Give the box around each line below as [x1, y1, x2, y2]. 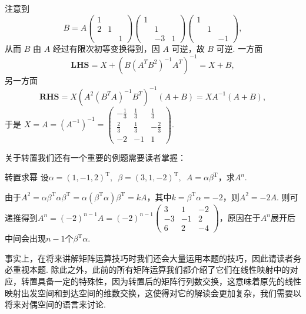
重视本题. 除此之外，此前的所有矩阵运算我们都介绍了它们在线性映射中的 [12, 263, 290, 276]
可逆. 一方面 [216, 42, 263, 54]
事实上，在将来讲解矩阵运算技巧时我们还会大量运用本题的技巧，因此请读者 [5, 252, 293, 264]
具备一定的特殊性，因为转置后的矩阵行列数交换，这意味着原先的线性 [37, 275, 301, 287]
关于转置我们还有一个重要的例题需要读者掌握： [5, 151, 186, 163]
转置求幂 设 [5, 171, 49, 183]
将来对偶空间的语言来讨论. [5, 298, 106, 310]
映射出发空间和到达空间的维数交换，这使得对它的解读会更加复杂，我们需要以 [5, 286, 301, 299]
